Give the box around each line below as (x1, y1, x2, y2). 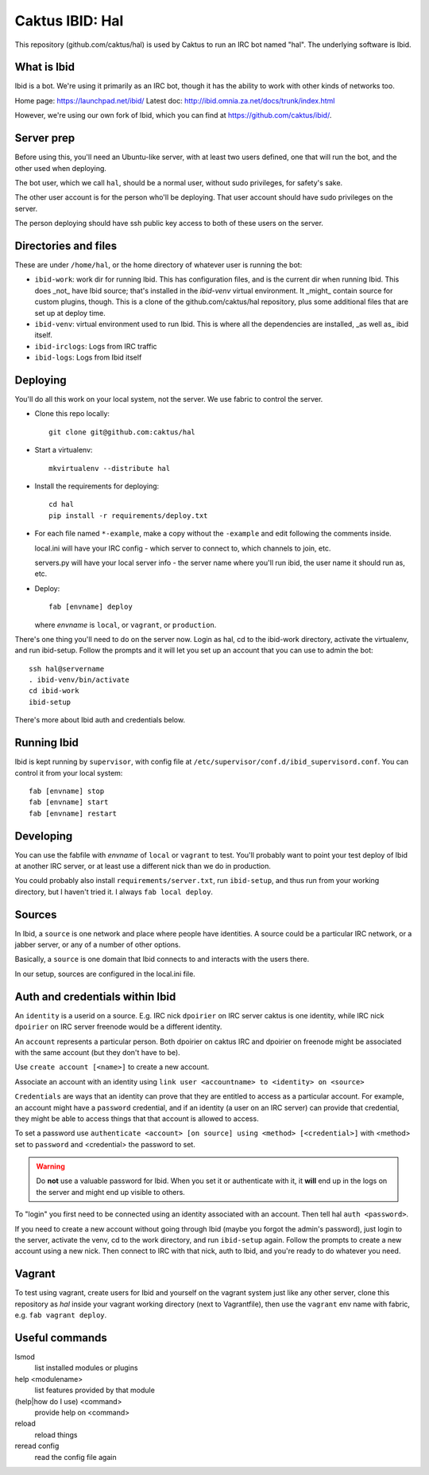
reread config (14, 1441, 60, 1451)
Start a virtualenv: (34, 446, 93, 455)
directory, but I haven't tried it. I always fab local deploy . (14, 887, 214, 897)
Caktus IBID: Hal (14, 12, 124, 29)
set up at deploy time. (34, 308, 106, 317)
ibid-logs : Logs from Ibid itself (34, 352, 142, 362)
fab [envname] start (29, 798, 109, 807)
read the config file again (34, 1452, 117, 1461)
